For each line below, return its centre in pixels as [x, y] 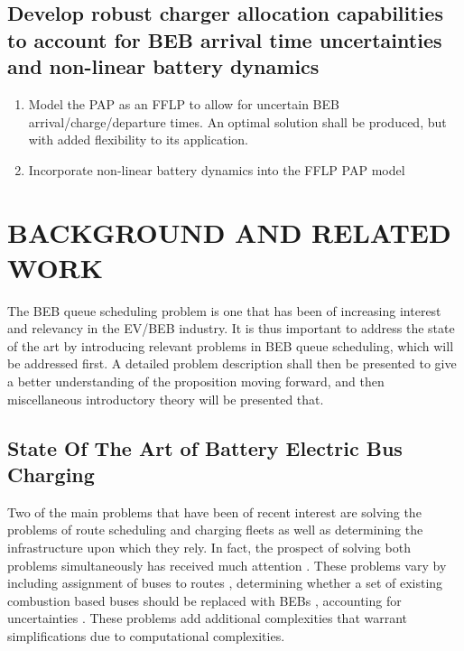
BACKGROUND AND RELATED [229, 232]
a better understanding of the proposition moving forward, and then [196, 381]
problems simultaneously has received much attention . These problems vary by [227, 565]
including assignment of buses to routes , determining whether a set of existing [225, 583]
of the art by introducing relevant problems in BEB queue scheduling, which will [231, 345]
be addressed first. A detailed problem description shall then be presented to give [232, 363]
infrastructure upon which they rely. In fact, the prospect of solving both [209, 548]
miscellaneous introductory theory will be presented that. [166, 399]
